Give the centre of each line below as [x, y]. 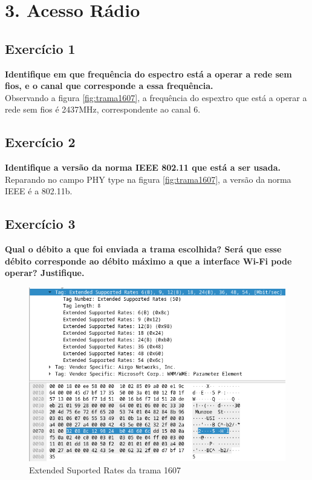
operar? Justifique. [45, 273]
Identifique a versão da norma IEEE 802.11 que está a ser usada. [143, 167]
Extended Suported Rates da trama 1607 [105, 470]
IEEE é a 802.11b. [39, 191]
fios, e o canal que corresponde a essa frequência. [109, 86]
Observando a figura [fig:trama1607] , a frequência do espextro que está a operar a [156, 97]
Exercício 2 [40, 142]
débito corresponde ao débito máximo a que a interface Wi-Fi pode [148, 261]
